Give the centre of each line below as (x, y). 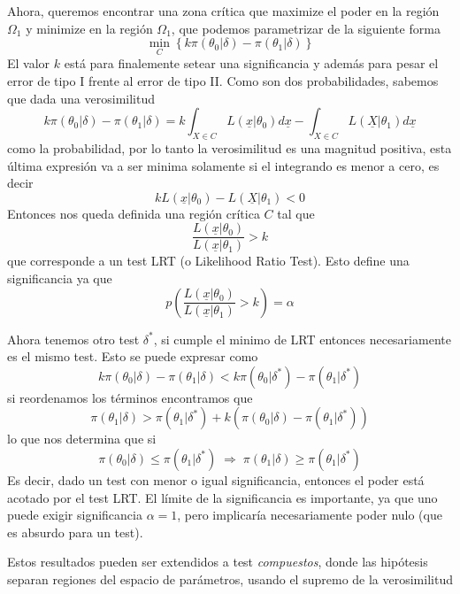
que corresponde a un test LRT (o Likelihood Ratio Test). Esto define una (208, 261)
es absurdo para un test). (75, 532)
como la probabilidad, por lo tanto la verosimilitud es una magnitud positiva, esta (230, 147)
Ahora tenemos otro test (73, 339)
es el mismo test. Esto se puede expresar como (133, 356)
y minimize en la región (89, 28)
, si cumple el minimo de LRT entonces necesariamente (302, 339)
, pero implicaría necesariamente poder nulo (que (310, 515)
